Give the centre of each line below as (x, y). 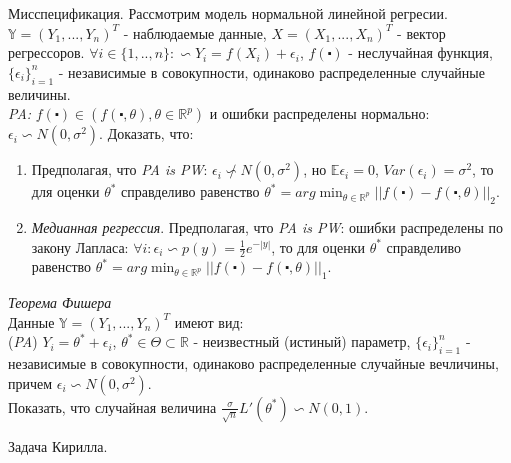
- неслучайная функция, (420, 52)
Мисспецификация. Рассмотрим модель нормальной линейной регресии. (228, 13)
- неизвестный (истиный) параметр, (302, 341)
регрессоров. (46, 52)
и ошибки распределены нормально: (319, 113)
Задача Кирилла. (58, 445)
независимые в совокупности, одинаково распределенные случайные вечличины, (253, 363)
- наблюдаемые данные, (195, 32)
